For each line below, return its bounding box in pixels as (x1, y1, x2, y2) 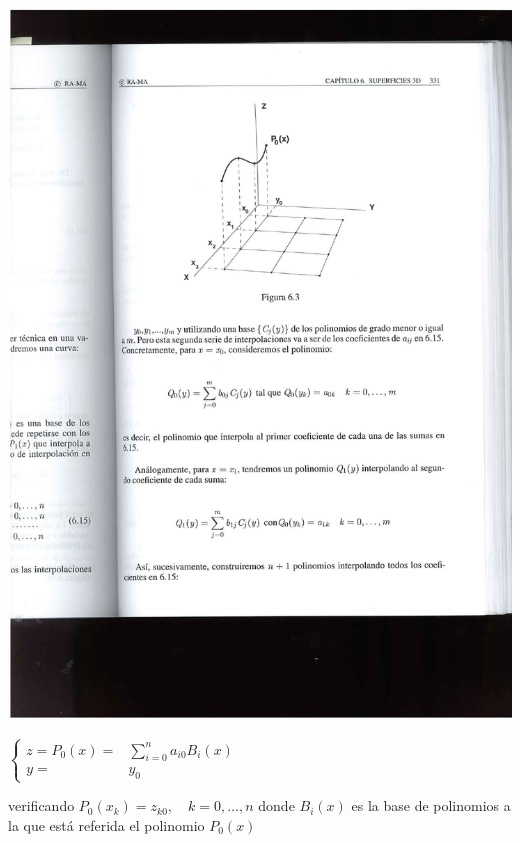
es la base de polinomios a (351, 795, 511, 816)
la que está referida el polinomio (8, 814, 205, 835)
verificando (8, 795, 75, 816)
